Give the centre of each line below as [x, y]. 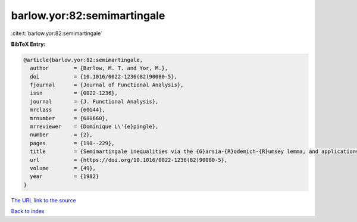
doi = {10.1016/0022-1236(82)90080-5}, [104, 76]
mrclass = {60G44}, [68, 110]
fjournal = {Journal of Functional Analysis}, [107, 85]
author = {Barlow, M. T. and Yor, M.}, [99, 68]
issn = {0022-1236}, [74, 93]
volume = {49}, [63, 168]
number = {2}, [62, 135]
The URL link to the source [44, 200]
